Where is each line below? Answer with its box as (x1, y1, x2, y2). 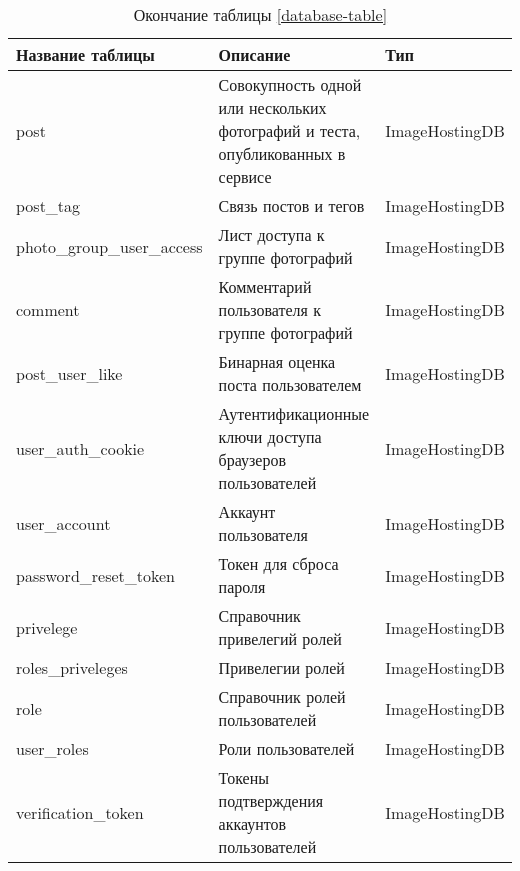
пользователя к (218, 298, 322, 321)
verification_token (16, 800, 144, 824)
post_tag (16, 194, 81, 217)
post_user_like (16, 361, 123, 385)
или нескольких (218, 96, 327, 119)
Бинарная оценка (218, 350, 336, 373)
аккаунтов (218, 812, 287, 835)
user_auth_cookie (16, 436, 145, 460)
